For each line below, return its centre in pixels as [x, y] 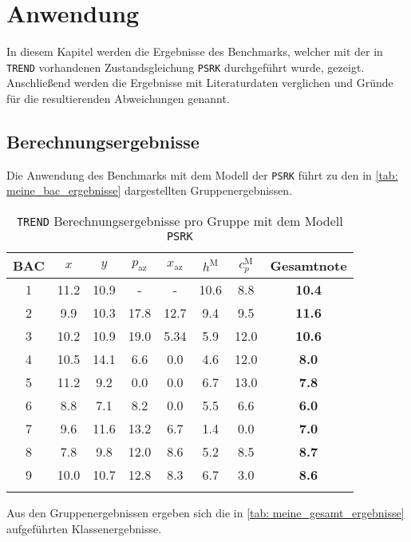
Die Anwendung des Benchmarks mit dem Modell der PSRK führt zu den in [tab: [202, 174]
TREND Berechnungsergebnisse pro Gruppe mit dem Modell [180, 221]
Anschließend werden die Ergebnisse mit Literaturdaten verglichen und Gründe [200, 83]
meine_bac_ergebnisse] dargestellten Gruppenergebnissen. [150, 190]
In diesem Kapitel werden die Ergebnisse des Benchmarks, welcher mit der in [195, 51]
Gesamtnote [308, 266]
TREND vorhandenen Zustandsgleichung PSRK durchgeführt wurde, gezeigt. [186, 67]
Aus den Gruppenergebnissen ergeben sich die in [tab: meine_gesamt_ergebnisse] [205, 513]
